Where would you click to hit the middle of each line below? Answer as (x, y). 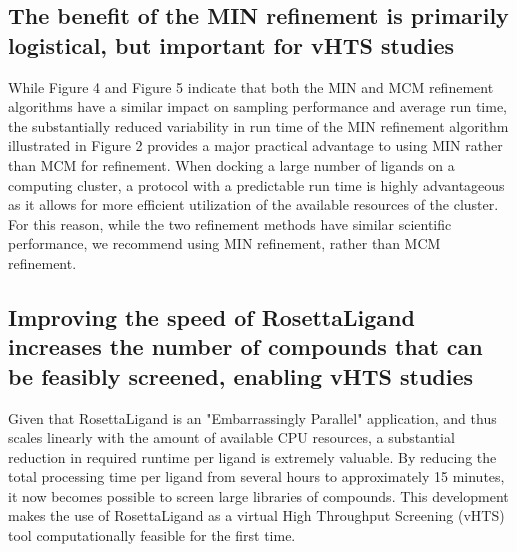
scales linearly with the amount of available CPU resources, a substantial (231, 437)
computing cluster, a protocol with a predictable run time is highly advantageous (256, 184)
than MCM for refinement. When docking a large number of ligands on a (231, 164)
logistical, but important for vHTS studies (231, 44)
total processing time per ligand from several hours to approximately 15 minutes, (256, 476)
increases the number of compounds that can (245, 346)
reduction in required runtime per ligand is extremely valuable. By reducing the (252, 456)
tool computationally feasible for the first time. (152, 535)
